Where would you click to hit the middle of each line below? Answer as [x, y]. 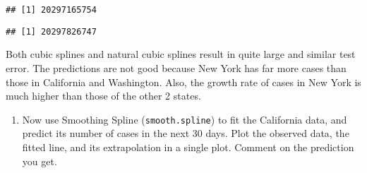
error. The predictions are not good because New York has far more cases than [176, 67]
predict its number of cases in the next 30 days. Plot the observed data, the [186, 133]
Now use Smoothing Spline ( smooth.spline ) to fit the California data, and [185, 119]
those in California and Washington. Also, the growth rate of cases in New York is [183, 82]
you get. [40, 161]
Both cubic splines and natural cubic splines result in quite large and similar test [181, 54]
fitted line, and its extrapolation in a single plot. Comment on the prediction [188, 147]
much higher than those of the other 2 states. [103, 96]
